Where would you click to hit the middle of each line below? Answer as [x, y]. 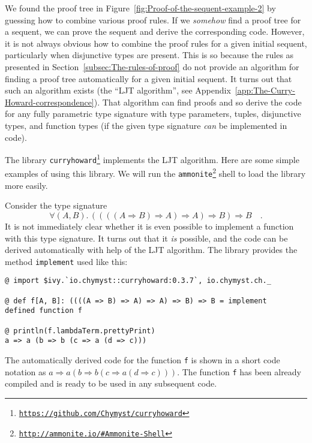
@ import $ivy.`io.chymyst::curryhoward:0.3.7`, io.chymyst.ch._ [138, 281]
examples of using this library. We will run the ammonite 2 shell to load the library [155, 173]
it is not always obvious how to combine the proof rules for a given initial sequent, [156, 43]
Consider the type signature [56, 205]
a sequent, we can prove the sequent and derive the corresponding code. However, [155, 31]
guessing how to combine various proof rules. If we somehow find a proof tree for [153, 19]
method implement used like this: [66, 261]
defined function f [43, 311]
